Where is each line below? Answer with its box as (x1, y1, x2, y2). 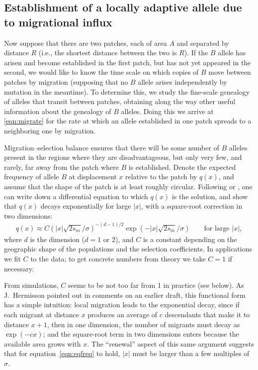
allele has (218, 47, 246, 58)
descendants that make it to (165, 309, 250, 319)
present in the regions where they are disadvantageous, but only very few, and (4, 152, 242, 162)
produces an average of (87, 309, 158, 319)
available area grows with (4, 338, 81, 349)
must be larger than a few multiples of (132, 348, 250, 359)
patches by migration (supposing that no (4, 76, 128, 87)
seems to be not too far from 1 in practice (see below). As (68, 280, 244, 290)
